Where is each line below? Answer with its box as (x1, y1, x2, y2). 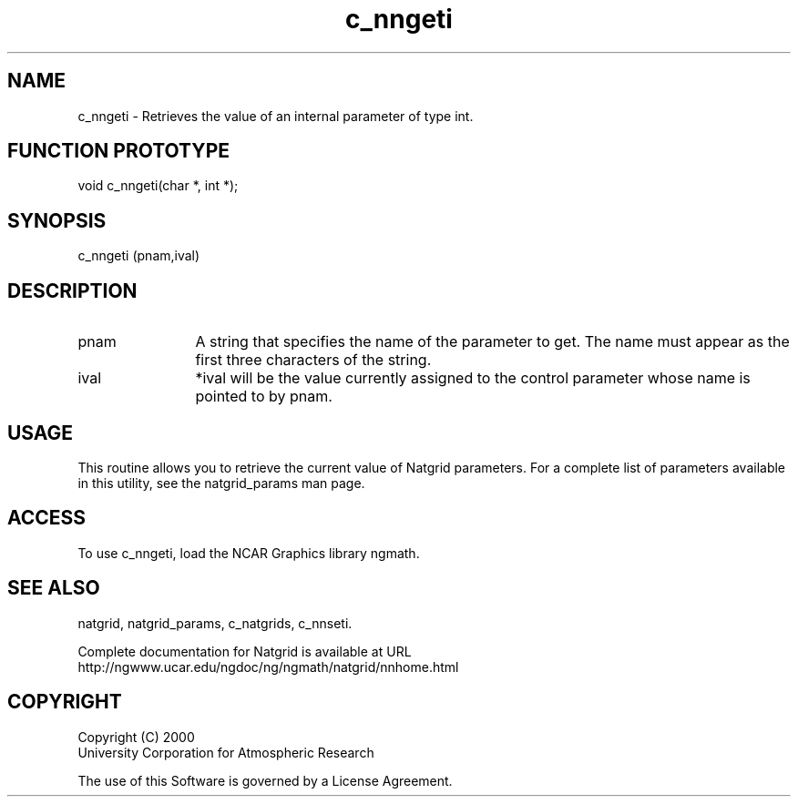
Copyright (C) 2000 (77, 728, 195, 745)
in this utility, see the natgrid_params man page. (77, 474, 365, 491)
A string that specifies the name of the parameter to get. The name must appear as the (195, 332, 790, 351)
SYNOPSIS (7, 209, 107, 232)
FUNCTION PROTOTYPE (7, 139, 230, 163)
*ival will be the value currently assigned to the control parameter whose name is (195, 369, 751, 388)
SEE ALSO (7, 576, 100, 600)
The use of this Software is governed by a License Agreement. (77, 772, 453, 789)
